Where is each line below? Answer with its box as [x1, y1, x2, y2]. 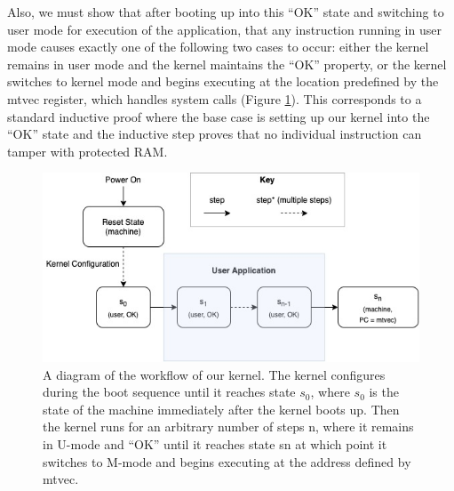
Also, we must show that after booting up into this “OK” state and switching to [7, 3, 444, 20]
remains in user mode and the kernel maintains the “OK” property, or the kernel [7, 54, 447, 73]
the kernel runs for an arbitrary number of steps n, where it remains [43, 417, 414, 436]
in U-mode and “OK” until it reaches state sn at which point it [43, 435, 387, 454]
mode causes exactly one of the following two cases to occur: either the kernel [7, 37, 429, 56]
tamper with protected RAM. [7, 141, 168, 160]
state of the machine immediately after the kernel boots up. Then [43, 399, 400, 418]
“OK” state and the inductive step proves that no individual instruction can [7, 125, 422, 143]
